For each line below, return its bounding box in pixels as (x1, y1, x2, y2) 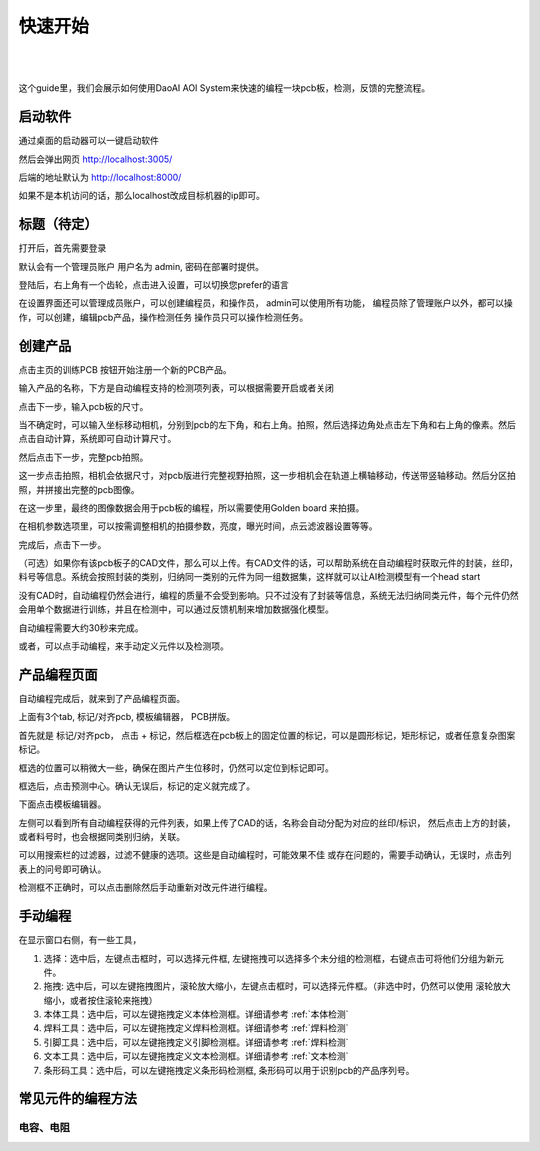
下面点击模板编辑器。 (18, 798, 107, 810)
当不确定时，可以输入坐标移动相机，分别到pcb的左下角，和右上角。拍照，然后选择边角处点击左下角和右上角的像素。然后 (18, 418, 517, 430)
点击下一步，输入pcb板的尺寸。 (18, 400, 149, 412)
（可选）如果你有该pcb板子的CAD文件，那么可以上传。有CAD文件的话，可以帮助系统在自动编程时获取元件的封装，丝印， (18, 557, 519, 569)
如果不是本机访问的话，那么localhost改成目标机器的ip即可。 (18, 190, 265, 202)
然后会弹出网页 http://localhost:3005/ (18, 153, 173, 165)
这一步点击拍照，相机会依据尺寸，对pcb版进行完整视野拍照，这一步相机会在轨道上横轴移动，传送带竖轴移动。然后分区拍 (18, 470, 517, 482)
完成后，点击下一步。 (18, 538, 107, 550)
